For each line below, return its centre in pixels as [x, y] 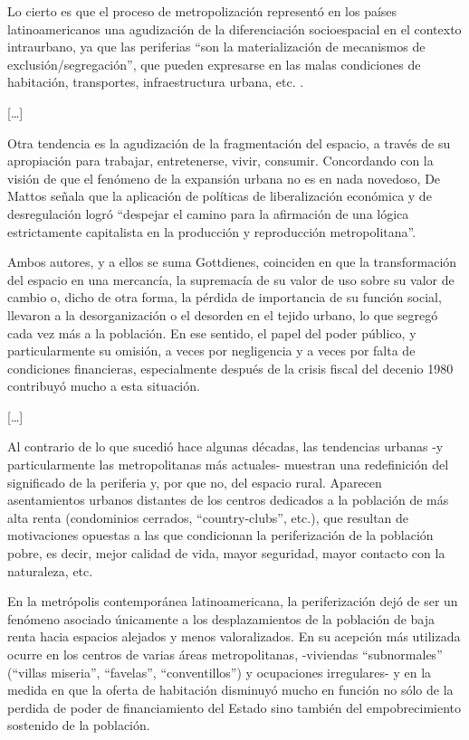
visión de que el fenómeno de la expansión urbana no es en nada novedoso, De [224, 178]
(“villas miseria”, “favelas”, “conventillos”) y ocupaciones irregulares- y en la [220, 672]
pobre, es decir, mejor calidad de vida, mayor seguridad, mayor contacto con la [226, 553]
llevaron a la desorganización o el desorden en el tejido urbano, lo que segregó [223, 314]
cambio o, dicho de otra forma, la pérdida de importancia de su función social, [225, 297]
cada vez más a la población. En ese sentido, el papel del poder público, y [212, 332]
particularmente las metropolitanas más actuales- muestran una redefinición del [228, 465]
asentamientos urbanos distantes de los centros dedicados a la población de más [228, 500]
